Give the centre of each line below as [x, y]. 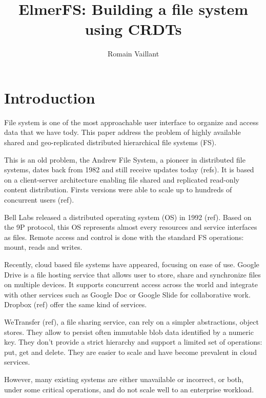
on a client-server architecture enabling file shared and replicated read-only [122, 179]
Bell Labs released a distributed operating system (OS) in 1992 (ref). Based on [128, 217]
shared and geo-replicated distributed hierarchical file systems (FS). [110, 142]
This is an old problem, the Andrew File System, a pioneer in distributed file [125, 159]
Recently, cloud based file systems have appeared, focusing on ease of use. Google [132, 264]
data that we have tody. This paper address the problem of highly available [122, 132]
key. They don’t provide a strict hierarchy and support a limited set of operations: [133, 342]
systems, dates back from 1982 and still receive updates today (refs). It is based [129, 170]
